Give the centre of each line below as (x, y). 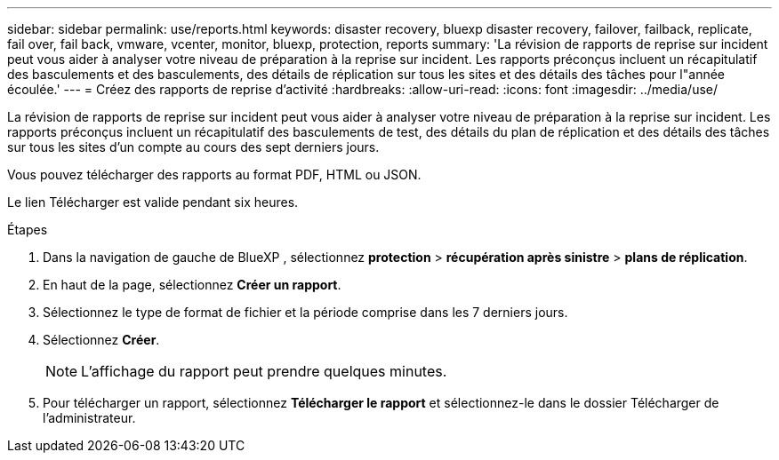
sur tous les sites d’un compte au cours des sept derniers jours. (193, 147)
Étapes (28, 230)
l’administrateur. (89, 418)
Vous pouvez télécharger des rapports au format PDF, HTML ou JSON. (214, 174)
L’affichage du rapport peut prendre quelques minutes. (264, 371)
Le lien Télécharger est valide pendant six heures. (153, 202)
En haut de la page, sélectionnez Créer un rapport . (192, 285)
